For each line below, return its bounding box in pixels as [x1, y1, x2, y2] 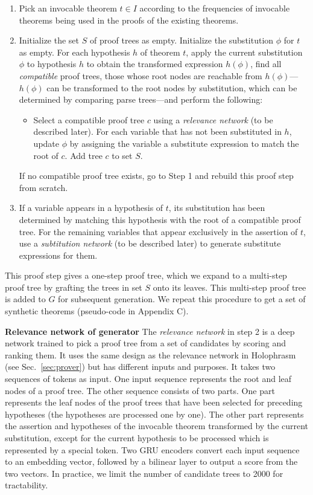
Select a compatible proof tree [33, 113, 145, 126]
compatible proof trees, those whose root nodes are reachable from [19, 69, 262, 82]
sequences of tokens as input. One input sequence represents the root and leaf [5, 372, 292, 385]
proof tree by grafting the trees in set [5, 280, 142, 293]
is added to [5, 293, 46, 305]
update [33, 137, 59, 149]
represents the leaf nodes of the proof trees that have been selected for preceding [5, 396, 303, 409]
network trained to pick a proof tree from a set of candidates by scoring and [5, 337, 286, 349]
